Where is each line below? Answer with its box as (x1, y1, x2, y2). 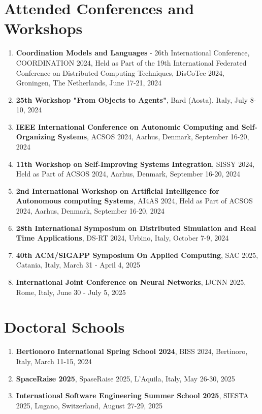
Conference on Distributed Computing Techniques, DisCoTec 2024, (16, 67, 224, 78)
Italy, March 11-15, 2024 (16, 356, 92, 366)
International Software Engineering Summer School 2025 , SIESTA (16, 390, 249, 401)
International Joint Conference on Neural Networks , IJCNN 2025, (16, 277, 246, 287)
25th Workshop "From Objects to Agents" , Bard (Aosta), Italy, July (16, 94, 248, 105)
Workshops (4, 18, 83, 39)
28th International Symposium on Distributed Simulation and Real (16, 222, 256, 233)
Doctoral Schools (4, 316, 125, 337)
